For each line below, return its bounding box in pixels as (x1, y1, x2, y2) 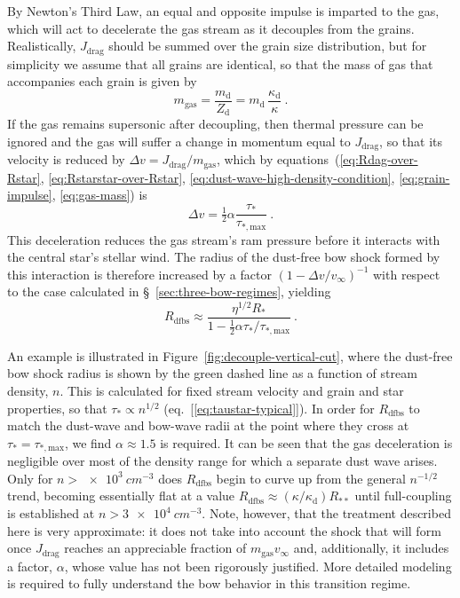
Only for (7, 468, 53, 487)
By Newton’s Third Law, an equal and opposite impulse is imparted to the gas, (7, 2, 440, 20)
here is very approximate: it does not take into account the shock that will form (7, 521, 441, 539)
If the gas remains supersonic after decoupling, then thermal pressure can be (7, 114, 424, 133)
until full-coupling (354, 486, 452, 505)
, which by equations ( (216, 150, 340, 169)
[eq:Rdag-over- (339, 150, 418, 169)
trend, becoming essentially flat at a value (7, 486, 235, 505)
